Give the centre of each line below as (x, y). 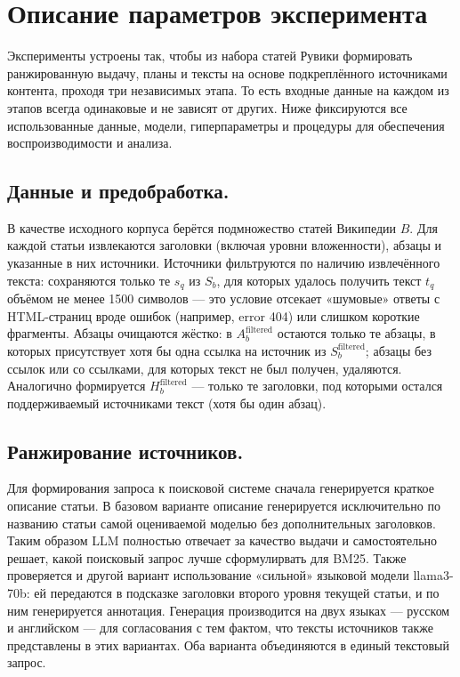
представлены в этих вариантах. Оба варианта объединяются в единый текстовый (228, 645)
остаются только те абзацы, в (356, 333)
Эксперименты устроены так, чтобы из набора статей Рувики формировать (210, 56)
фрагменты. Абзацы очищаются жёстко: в (120, 333)
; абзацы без (398, 350)
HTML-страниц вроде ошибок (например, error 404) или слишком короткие (214, 315)
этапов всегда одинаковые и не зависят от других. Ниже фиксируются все (207, 107)
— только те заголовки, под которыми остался (317, 386)
